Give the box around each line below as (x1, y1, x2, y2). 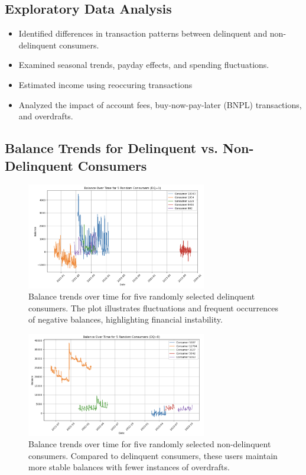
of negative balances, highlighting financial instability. (28, 313, 223, 326)
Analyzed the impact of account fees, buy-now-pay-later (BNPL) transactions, (18, 98, 302, 110)
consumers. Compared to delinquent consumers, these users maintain (28, 449, 278, 461)
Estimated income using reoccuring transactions (18, 78, 193, 90)
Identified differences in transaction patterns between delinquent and (18, 27, 268, 40)
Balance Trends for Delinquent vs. (5, 139, 219, 157)
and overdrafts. (18, 110, 73, 122)
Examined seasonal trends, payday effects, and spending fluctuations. (18, 58, 269, 71)
